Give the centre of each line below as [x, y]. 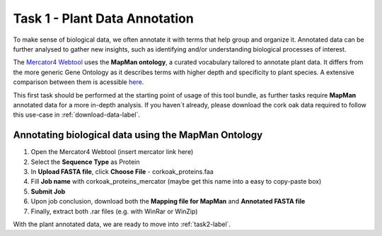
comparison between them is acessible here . [79, 82]
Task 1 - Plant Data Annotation [103, 18]
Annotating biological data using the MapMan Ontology [138, 135]
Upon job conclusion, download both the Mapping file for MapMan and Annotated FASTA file [168, 201]
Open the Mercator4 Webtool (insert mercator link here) [112, 152]
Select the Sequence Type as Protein [86, 162]
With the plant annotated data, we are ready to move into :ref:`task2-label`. [122, 224]
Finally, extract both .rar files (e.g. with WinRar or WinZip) [114, 211]
